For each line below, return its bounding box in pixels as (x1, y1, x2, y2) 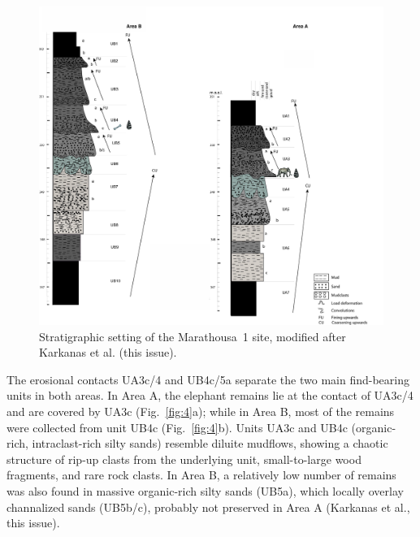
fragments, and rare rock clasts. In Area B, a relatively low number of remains (6, 466, 396, 483)
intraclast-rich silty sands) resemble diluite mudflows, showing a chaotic (32, 435, 388, 452)
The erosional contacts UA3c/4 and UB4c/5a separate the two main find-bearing (6, 370, 409, 388)
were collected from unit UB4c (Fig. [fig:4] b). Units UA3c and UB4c (6, 418, 348, 435)
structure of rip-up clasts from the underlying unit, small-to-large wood (6, 450, 362, 467)
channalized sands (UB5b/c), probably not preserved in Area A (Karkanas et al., (6, 498, 410, 515)
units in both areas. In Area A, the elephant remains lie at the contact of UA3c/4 (6, 387, 414, 404)
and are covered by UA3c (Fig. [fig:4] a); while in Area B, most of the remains (6, 403, 395, 420)
